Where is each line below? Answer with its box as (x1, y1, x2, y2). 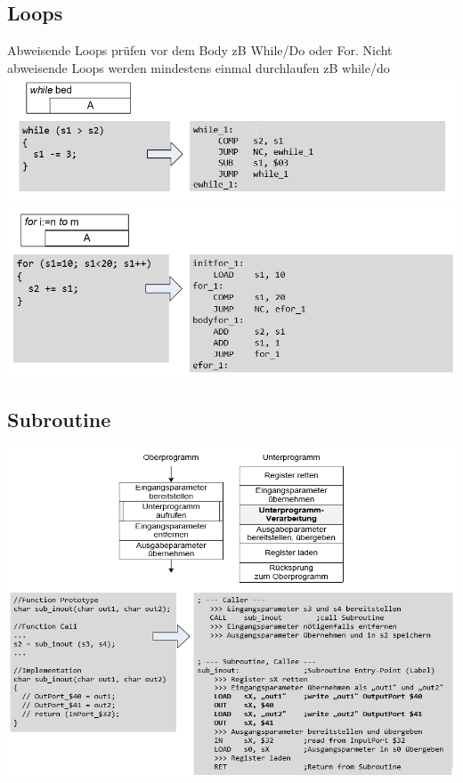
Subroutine (7, 406, 111, 433)
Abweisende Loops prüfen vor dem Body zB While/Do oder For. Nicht (7, 41, 393, 60)
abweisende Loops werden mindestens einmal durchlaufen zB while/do (7, 58, 390, 77)
